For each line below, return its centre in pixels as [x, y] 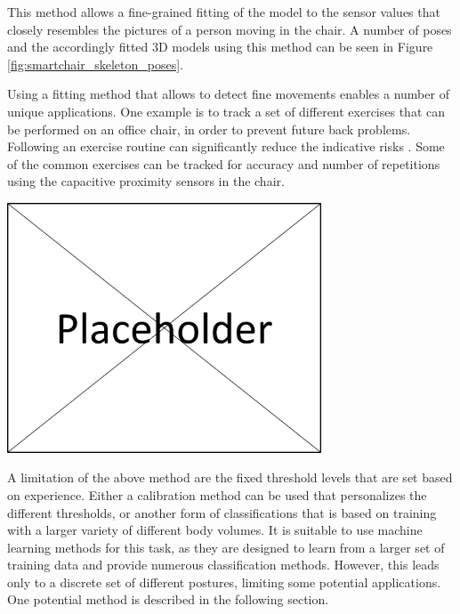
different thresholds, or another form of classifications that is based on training [222, 512]
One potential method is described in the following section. [168, 599]
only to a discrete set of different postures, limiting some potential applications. [224, 582]
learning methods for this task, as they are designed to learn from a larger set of [226, 547]
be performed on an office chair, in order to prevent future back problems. [209, 129]
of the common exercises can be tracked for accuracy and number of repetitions [224, 163]
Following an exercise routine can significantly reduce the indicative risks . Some [226, 146]
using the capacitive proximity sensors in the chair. [146, 181]
